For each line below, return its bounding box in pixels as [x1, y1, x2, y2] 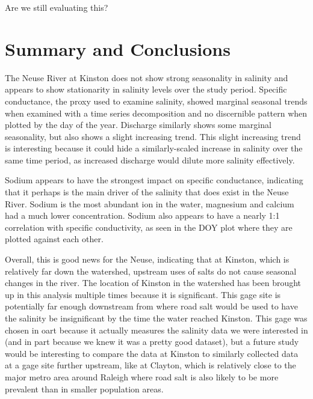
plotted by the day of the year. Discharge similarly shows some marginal [5, 118, 271, 131]
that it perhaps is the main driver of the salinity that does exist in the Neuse [5, 186, 289, 198]
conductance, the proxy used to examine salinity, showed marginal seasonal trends [5, 94, 308, 107]
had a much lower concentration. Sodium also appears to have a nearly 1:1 [5, 209, 280, 222]
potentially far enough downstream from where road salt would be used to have [5, 300, 298, 312]
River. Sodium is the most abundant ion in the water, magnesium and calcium [5, 197, 294, 210]
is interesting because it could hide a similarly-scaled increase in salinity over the [5, 142, 303, 154]
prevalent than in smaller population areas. [5, 382, 164, 395]
